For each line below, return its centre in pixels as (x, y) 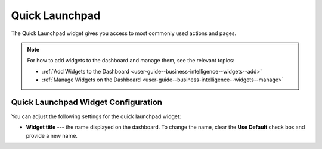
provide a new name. (52, 135)
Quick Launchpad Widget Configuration (87, 102)
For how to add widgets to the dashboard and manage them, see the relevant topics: (131, 61)
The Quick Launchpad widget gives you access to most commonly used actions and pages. (124, 33)
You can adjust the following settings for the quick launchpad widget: (96, 116)
